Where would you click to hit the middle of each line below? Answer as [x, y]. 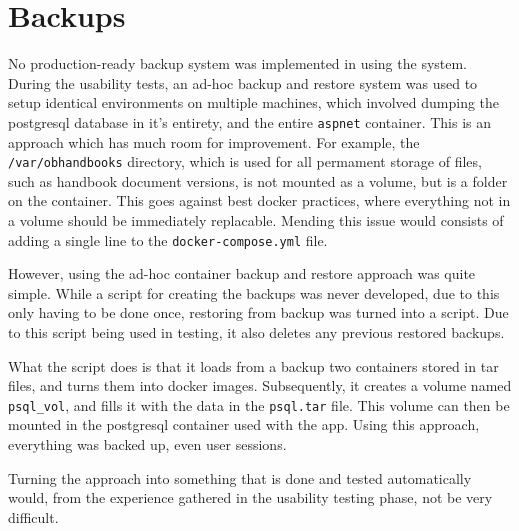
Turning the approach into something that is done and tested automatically [240, 477]
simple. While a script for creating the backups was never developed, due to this [254, 292]
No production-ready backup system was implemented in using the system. [238, 63]
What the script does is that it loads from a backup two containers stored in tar [253, 365]
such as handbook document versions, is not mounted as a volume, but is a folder [258, 180]
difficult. [33, 516]
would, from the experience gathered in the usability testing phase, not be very [250, 497]
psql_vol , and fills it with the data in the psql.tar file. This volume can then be [259, 404]
